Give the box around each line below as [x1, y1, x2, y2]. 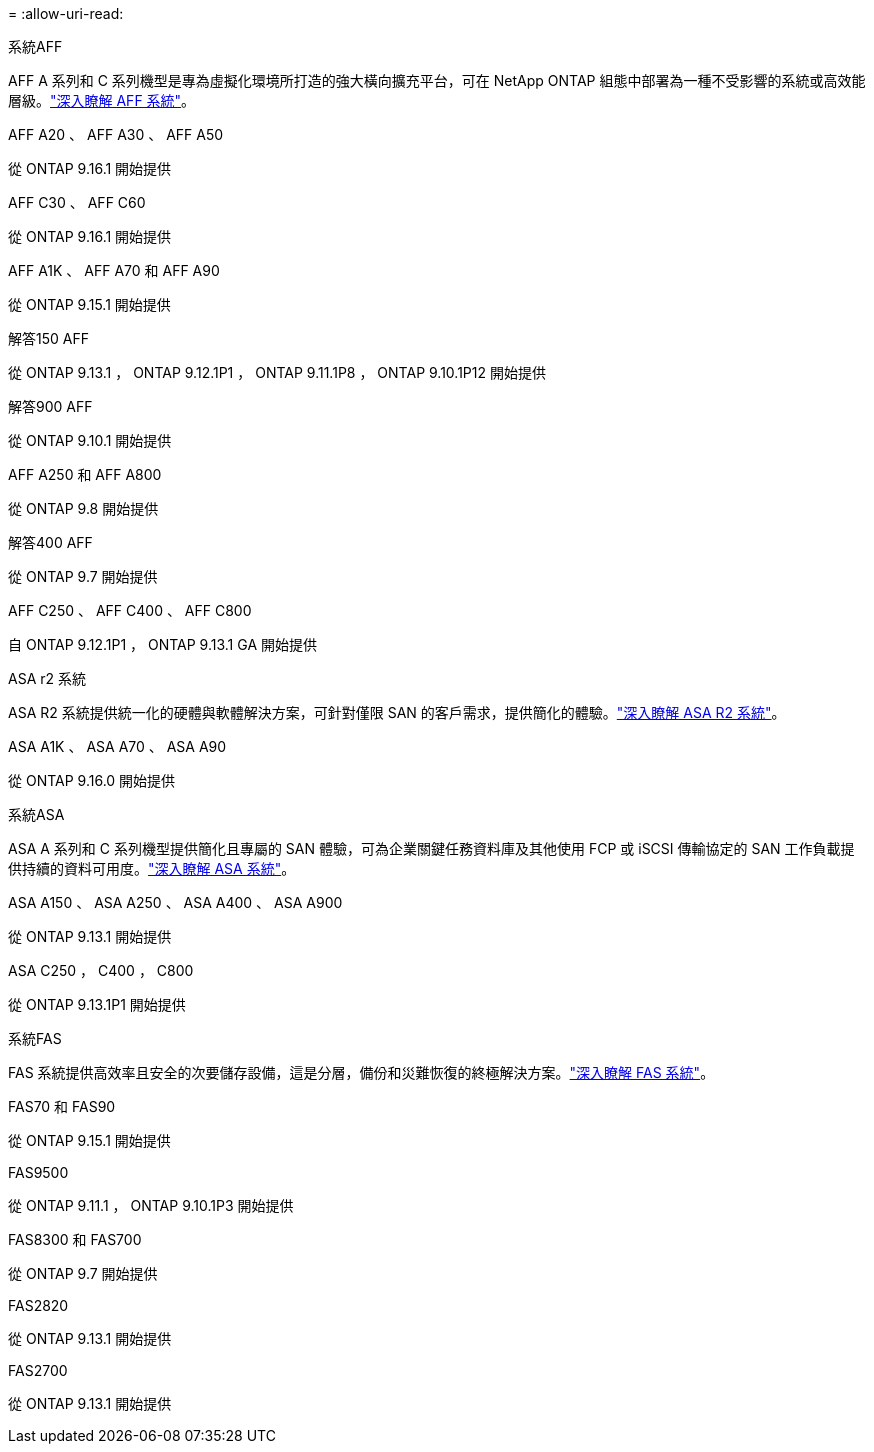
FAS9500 [8, 1164, 69, 1181]
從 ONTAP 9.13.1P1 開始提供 [8, 996, 186, 1013]
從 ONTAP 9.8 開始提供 [8, 500, 159, 517]
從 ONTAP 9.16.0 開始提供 [8, 772, 176, 789]
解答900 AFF [8, 398, 93, 415]
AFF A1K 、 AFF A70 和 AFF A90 [8, 262, 220, 279]
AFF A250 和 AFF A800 [8, 466, 162, 483]
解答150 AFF [8, 330, 89, 347]
